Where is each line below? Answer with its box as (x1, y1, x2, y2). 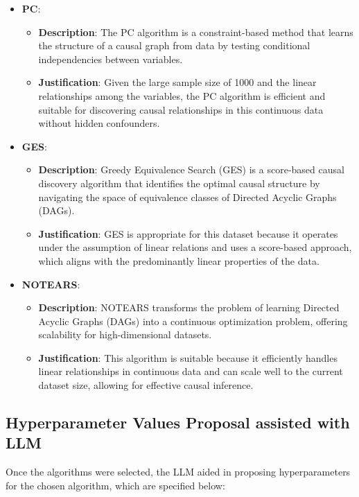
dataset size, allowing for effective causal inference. (38, 378, 254, 392)
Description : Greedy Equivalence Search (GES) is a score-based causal (38, 162, 344, 177)
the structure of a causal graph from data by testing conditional (38, 38, 310, 53)
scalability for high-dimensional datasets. (38, 327, 212, 342)
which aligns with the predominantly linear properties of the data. (38, 253, 319, 268)
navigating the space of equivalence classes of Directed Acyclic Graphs (38, 189, 337, 204)
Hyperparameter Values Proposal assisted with (6, 412, 350, 433)
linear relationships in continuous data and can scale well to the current (38, 364, 343, 378)
